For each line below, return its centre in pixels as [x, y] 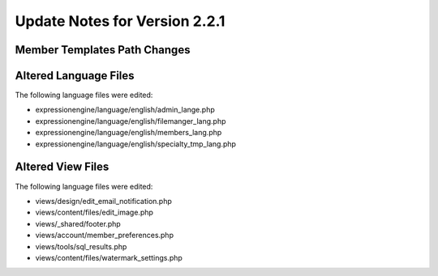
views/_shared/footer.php [78, 223]
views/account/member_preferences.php [105, 236]
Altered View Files [62, 167]
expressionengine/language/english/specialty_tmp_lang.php [136, 144]
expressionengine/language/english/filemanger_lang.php [131, 121]
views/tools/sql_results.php [81, 246]
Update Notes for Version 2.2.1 [120, 21]
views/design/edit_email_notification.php [103, 201]
